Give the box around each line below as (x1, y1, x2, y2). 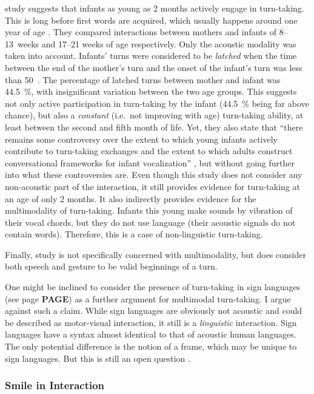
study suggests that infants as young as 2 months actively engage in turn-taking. (5, 2, 304, 14)
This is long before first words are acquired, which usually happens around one (5, 13, 298, 26)
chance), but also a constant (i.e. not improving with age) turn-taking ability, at (5, 109, 304, 121)
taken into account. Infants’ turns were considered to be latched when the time (5, 49, 297, 62)
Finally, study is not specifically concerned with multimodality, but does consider (5, 248, 306, 260)
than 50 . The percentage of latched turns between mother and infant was (5, 73, 281, 86)
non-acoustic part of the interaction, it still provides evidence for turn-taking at (5, 180, 300, 192)
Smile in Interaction (5, 378, 105, 393)
